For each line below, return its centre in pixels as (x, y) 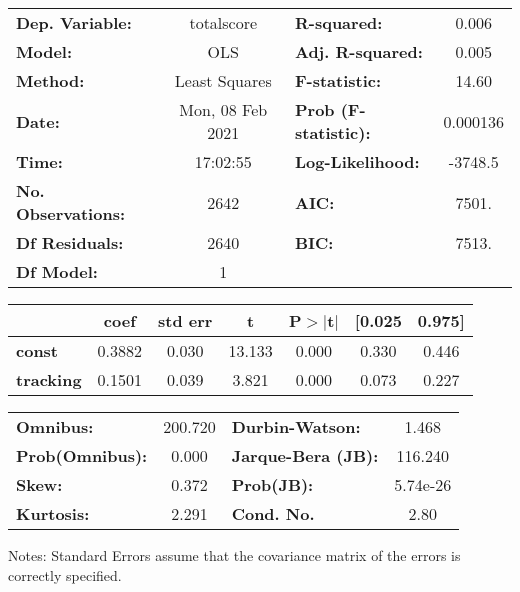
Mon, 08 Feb (223, 109)
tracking (49, 379)
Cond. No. (273, 513)
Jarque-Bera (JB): (305, 455)
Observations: (71, 213)
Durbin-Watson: (296, 426)
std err (185, 320)
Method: (50, 80)
